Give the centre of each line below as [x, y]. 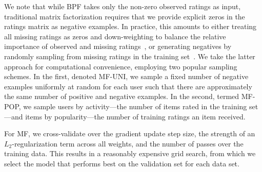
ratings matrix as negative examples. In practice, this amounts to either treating [130, 26]
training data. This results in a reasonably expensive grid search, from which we [130, 153]
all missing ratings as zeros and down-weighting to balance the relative [115, 36]
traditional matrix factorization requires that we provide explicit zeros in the [125, 16]
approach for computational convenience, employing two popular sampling [121, 66]
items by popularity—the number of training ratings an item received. [135, 116]
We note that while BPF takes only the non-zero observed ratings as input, [123, 6]
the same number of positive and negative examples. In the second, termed [122, 96]
